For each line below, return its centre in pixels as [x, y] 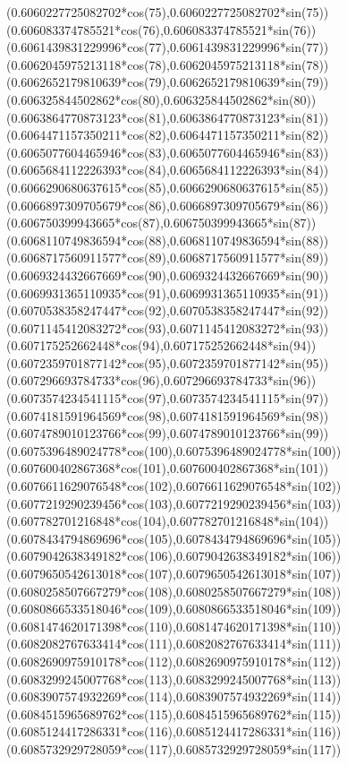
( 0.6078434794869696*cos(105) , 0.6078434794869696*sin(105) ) [174, 538]
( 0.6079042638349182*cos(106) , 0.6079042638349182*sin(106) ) [174, 556]
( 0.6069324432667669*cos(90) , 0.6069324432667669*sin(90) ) [168, 275]
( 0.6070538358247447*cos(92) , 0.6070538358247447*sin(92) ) [168, 310]
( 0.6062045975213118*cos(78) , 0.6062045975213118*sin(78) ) [168, 64]
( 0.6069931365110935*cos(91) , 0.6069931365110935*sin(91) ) [168, 292]
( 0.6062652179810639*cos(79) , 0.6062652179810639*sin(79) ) [168, 82]
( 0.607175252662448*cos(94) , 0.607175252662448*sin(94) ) [161, 345]
